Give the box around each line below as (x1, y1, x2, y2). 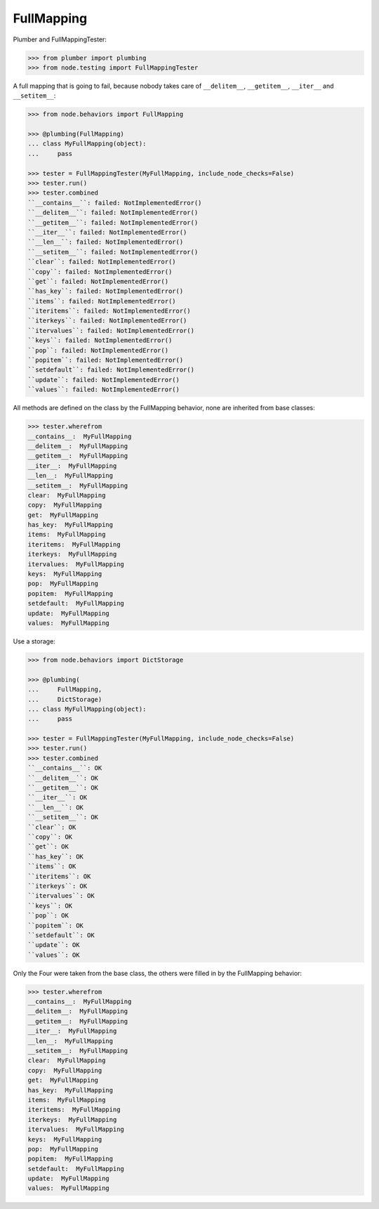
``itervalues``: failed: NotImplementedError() (27, 327, 194, 334)
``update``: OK (27, 941, 80, 949)
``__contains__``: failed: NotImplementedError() (27, 199, 202, 207)
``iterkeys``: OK (27, 882, 88, 890)
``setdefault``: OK (27, 931, 95, 939)
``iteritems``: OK (27, 872, 91, 880)
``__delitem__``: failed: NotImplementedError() (27, 209, 199, 217)
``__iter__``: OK (27, 794, 88, 802)
